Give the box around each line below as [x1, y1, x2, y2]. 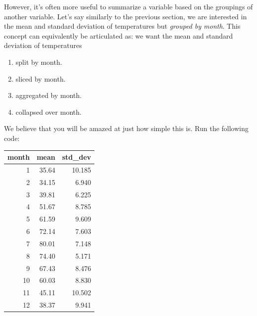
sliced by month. [15, 73, 66, 84]
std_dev [62, 152, 91, 162]
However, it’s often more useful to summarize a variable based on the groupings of [4, 1, 253, 11]
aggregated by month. [15, 90, 82, 100]
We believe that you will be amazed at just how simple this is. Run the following [4, 123, 249, 134]
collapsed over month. [15, 106, 82, 117]
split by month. [15, 56, 62, 67]
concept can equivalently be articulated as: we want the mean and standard [4, 30, 233, 41]
